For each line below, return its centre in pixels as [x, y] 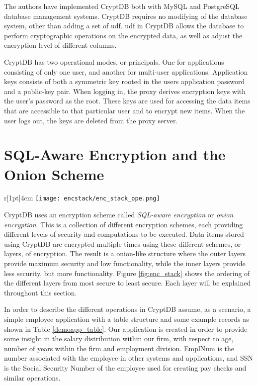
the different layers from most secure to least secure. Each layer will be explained [128, 283]
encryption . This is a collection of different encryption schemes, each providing [124, 224]
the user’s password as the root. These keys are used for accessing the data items [127, 101]
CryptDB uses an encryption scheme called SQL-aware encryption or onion [119, 215]
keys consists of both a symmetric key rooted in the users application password [125, 81]
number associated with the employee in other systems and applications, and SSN [129, 358]
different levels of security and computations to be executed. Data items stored [124, 234]
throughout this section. [41, 292]
